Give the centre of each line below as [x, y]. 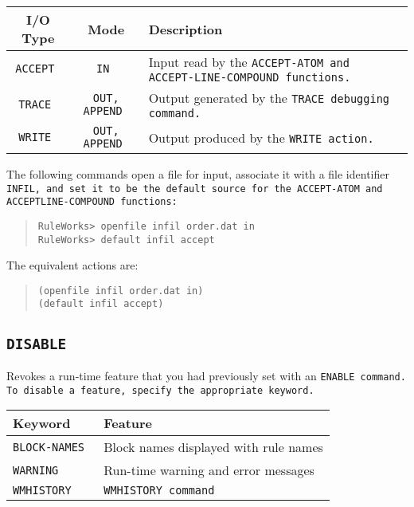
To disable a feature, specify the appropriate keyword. [160, 390]
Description [186, 29]
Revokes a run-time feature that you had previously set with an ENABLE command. [206, 375]
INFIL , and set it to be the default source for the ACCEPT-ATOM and [195, 189]
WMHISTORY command [159, 491]
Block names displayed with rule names [213, 447]
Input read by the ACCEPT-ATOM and [249, 62]
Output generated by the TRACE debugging [269, 98]
